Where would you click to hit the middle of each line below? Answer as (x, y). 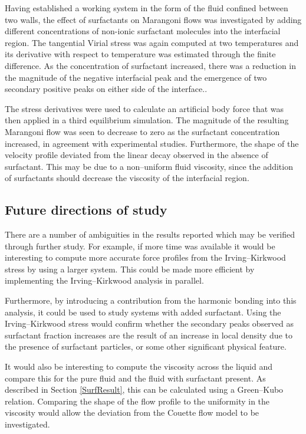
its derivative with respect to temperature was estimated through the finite (140, 54)
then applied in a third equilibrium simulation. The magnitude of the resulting (147, 120)
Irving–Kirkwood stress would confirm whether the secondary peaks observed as (149, 323)
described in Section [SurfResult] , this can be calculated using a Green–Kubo (144, 389)
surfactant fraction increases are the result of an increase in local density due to (149, 335)
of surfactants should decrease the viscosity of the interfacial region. (127, 178)
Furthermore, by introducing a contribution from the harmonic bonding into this (151, 300)
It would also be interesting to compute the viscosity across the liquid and (139, 366)
